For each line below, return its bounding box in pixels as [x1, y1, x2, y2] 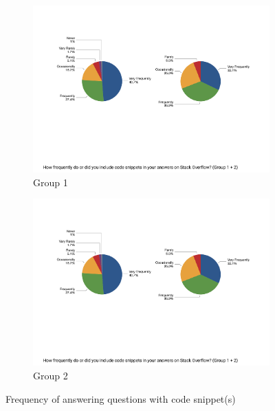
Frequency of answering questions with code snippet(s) [5, 391, 236, 406]
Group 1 [33, 175, 68, 189]
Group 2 [33, 368, 68, 382]
